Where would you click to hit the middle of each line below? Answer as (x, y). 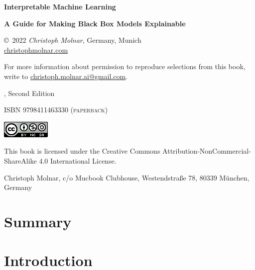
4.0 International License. (78, 160)
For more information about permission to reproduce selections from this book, (125, 66)
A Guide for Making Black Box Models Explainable (95, 23)
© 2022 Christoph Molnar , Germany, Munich (73, 40)
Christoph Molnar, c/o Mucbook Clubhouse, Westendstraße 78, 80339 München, (127, 177)
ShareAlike (20, 160)
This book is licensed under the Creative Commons (82, 151)
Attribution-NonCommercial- (207, 151)
